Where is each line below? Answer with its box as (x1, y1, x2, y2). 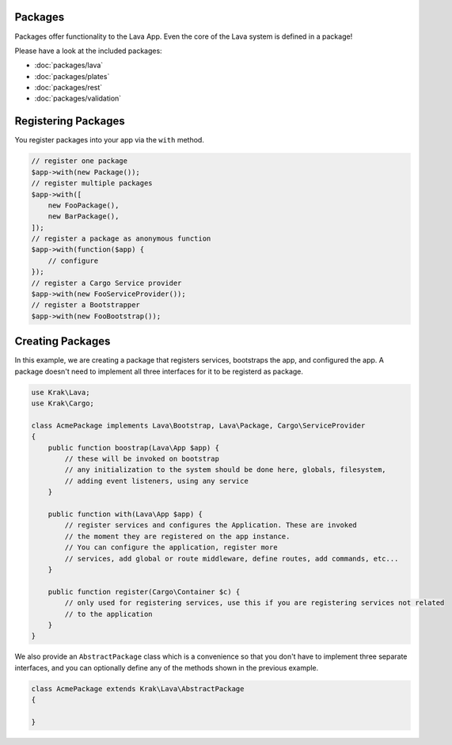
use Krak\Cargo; (31, 399, 95, 408)
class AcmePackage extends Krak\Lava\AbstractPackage (31, 684, 245, 693)
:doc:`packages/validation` (34, 93, 122, 103)
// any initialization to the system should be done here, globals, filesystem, (64, 466, 387, 474)
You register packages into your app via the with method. (14, 135, 205, 145)
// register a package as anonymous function (31, 234, 211, 243)
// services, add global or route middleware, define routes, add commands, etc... (64, 554, 399, 563)
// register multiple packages (31, 179, 154, 188)
